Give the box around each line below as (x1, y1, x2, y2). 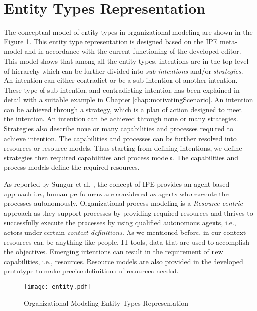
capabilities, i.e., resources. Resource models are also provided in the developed (4, 256, 243, 266)
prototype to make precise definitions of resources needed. (4, 266, 179, 276)
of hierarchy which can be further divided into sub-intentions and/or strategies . (4, 65, 243, 76)
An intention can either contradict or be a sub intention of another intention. (4, 75, 238, 85)
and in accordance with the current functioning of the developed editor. (24, 46, 241, 56)
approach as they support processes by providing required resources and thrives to (4, 207, 253, 218)
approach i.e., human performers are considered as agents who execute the (4, 188, 229, 198)
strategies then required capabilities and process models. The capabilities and (4, 152, 238, 162)
